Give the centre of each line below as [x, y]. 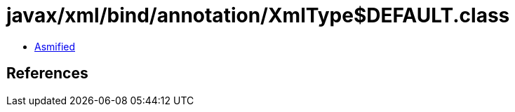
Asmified [55, 46]
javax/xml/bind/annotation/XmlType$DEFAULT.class [258, 15]
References [47, 73]
